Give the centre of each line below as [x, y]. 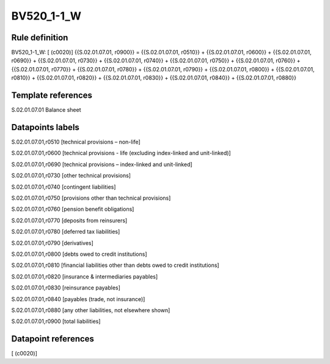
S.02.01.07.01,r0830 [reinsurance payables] [66, 288]
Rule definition [40, 38]
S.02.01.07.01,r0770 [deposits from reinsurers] [69, 220]
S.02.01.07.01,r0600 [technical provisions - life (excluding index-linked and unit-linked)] [121, 153]
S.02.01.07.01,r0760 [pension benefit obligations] [73, 209]
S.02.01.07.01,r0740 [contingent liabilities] [64, 187]
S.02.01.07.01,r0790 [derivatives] [53, 243]
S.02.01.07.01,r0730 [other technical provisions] [71, 176]
